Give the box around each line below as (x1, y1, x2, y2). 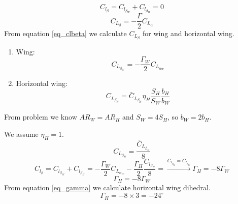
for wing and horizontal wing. (143, 27, 234, 38)
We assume (4, 129, 39, 139)
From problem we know (4, 111, 77, 122)
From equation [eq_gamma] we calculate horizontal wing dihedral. (4, 182, 211, 193)
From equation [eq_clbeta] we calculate (4, 27, 127, 38)
